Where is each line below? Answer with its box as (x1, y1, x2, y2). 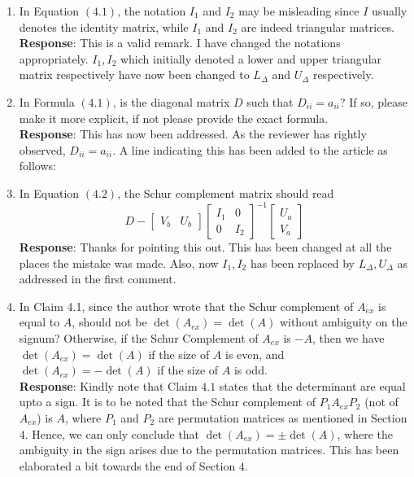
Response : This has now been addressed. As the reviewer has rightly (19, 125, 367, 142)
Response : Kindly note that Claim (19, 377, 198, 394)
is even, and (224, 345, 285, 362)
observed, (19, 141, 66, 158)
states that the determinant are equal (219, 377, 406, 394)
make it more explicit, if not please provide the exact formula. (19, 109, 329, 126)
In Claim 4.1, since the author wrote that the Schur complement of (19, 297, 354, 314)
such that (246, 93, 294, 110)
